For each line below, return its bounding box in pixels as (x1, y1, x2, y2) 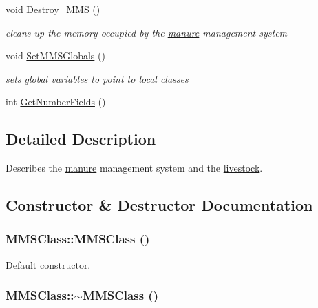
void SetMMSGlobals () (6, 48, 105, 63)
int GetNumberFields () (6, 94, 106, 109)
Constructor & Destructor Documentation (6, 194, 313, 216)
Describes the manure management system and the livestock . (6, 161, 263, 175)
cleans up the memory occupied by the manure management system (6, 25, 288, 39)
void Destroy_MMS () (6, 2, 100, 16)
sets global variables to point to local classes (6, 71, 189, 85)
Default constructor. (6, 257, 91, 271)
